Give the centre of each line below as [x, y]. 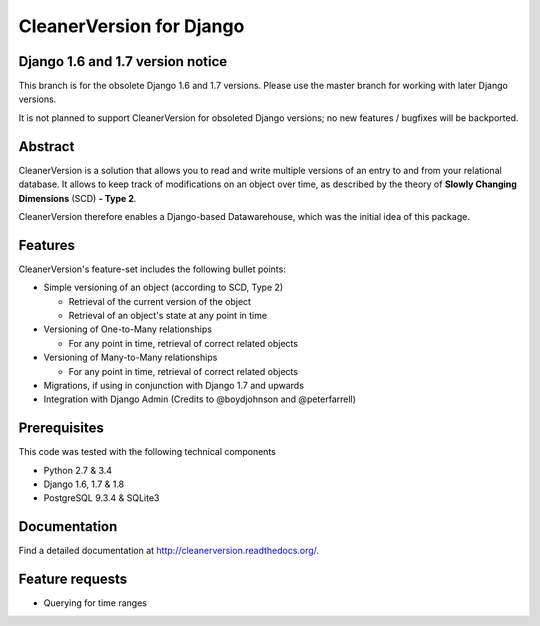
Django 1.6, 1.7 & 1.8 [84, 484]
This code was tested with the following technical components [147, 452]
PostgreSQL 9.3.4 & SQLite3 [101, 498]
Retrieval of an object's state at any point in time [168, 315]
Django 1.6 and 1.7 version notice [123, 61]
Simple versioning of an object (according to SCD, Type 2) [163, 287]
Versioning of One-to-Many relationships [127, 329]
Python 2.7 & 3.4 [78, 470]
